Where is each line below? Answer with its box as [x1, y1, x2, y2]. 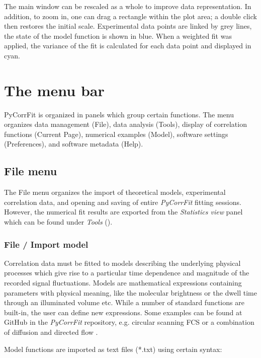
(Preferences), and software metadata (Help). [4, 138, 143, 149]
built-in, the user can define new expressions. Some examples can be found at [4, 307, 242, 317]
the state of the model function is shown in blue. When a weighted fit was [4, 30, 232, 41]
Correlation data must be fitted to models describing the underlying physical [4, 257, 241, 268]
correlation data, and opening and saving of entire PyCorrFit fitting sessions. [4, 196, 241, 207]
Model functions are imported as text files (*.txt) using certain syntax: [4, 343, 222, 354]
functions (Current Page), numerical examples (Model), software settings [4, 128, 228, 139]
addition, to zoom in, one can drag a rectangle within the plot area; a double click [4, 11, 257, 21]
